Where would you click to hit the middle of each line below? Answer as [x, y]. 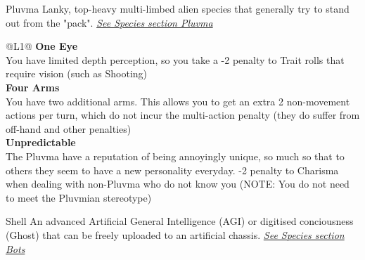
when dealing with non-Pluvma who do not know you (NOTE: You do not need [178, 184]
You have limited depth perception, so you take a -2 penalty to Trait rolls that [175, 59]
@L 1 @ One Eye [42, 46]
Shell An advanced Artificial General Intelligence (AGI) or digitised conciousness [180, 221]
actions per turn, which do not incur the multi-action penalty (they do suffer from [183, 115]
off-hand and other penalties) [69, 128]
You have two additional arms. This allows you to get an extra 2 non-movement [178, 101]
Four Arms [33, 87]
